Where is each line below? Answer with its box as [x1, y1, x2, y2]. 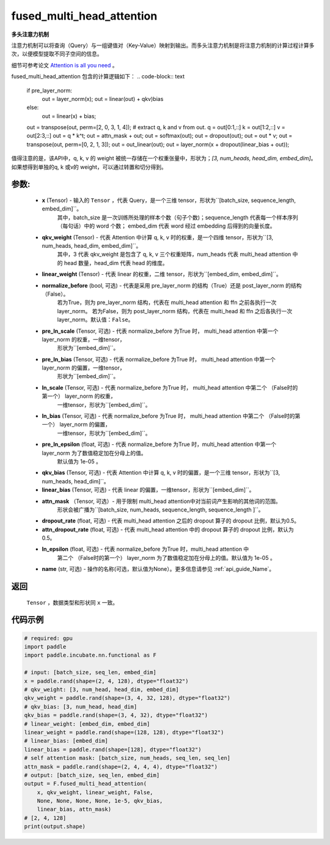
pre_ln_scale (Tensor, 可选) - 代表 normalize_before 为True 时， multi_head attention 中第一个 [42, 327, 279, 335]
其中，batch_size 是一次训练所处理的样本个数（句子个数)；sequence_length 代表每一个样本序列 [57, 214, 299, 221]
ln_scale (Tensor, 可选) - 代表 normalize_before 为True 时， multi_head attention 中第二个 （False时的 [42, 384, 298, 391]
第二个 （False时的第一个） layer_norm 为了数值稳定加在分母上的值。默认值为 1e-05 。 [57, 554, 276, 561]
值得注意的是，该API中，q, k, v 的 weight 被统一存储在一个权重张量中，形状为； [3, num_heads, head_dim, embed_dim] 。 [11, 155, 317, 162]
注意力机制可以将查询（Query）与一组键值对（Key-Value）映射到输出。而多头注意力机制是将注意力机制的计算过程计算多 [11, 42, 315, 49]
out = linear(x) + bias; [42, 112, 97, 119]
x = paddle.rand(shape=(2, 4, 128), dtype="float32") [24, 677, 189, 685]
